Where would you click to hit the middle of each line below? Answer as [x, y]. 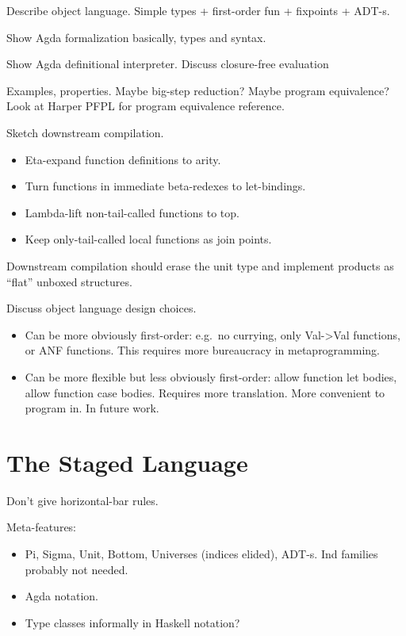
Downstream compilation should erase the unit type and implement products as [200, 265]
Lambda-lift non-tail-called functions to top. [132, 212]
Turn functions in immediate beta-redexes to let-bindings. [165, 186]
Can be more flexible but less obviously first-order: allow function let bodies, [211, 376]
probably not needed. [77, 569]
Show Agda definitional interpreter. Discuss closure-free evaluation [168, 64]
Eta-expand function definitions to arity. [123, 159]
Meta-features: [42, 527]
